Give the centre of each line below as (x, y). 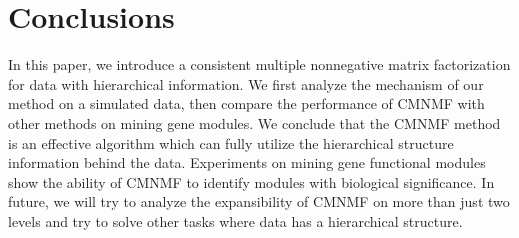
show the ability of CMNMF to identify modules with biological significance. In (251, 181)
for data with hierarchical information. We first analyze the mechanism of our (246, 83)
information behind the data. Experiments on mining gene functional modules (247, 162)
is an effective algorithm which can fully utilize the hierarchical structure (231, 142)
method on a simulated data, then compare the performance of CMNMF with (246, 103)
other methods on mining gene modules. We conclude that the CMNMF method (254, 122)
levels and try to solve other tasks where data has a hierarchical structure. (235, 220)
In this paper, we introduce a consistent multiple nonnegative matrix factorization (259, 64)
